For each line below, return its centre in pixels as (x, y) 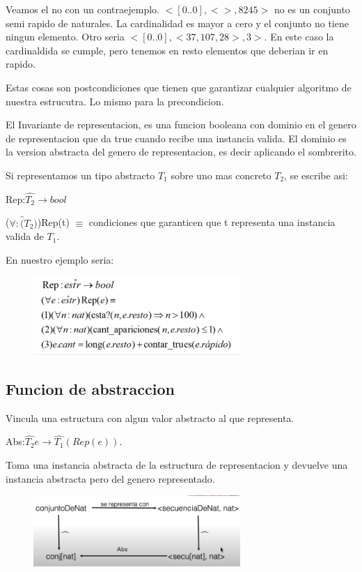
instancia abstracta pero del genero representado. (110, 478)
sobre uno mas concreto (221, 175)
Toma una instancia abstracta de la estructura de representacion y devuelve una (177, 465)
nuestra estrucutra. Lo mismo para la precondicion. (115, 101)
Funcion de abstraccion (90, 388)
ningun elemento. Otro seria (65, 37)
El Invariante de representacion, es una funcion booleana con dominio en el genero (181, 125)
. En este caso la (299, 37)
